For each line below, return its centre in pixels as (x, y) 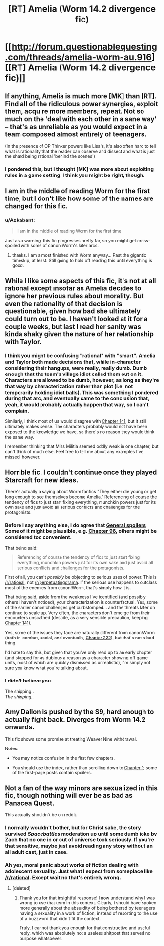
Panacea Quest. (30, 803)
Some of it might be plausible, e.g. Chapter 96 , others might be (81, 531)
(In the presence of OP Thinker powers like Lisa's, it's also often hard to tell (81, 146)
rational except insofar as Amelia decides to (73, 288)
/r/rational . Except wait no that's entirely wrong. (63, 878)
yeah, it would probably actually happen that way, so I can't (77, 404)
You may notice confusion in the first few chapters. (63, 758)
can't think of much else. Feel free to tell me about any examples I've (74, 452)
